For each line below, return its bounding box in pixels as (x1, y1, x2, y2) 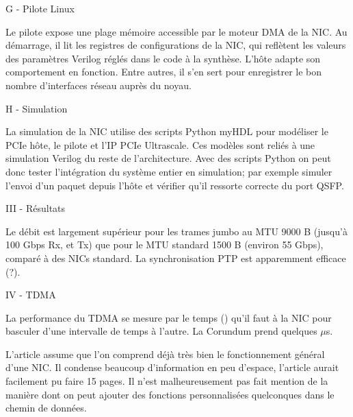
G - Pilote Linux (5, 1, 75, 15)
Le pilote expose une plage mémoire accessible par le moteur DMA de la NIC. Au (5, 24, 348, 38)
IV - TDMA (5, 287, 56, 302)
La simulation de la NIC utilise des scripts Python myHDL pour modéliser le (5, 124, 328, 139)
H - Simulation (5, 101, 68, 115)
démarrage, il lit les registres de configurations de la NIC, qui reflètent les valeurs (5, 38, 346, 52)
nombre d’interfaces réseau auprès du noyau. (5, 78, 192, 92)
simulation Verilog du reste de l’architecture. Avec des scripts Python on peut (5, 151, 331, 165)
